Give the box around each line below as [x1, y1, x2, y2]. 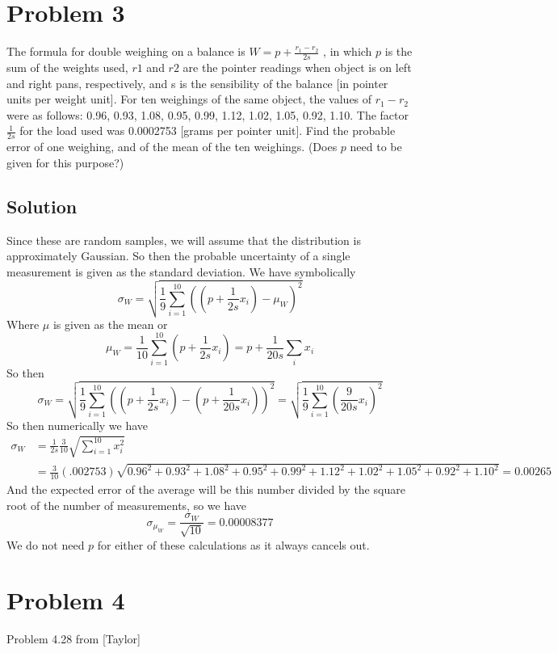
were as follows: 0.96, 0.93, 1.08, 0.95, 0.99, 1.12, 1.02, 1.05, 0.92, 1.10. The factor [6, 106, 409, 123]
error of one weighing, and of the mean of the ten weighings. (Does [6, 138, 338, 155]
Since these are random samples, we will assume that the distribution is [6, 231, 361, 248]
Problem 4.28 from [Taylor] [6, 630, 141, 647]
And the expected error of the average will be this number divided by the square [6, 480, 405, 497]
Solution [6, 193, 78, 218]
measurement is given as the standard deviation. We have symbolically [6, 263, 356, 280]
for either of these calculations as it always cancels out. [97, 536, 370, 553]
